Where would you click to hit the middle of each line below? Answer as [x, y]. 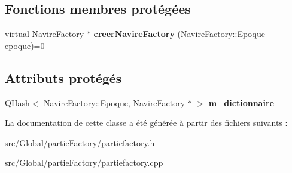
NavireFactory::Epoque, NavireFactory [115, 102]
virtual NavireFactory [45, 34]
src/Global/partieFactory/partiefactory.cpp [84, 163]
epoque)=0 [25, 45]
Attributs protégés [63, 77]
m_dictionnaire [241, 102]
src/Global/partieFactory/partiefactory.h [80, 142]
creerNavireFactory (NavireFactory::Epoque [179, 34]
